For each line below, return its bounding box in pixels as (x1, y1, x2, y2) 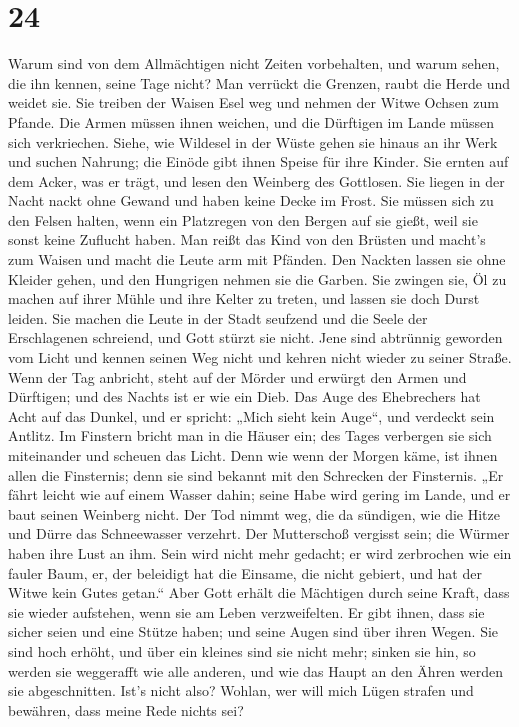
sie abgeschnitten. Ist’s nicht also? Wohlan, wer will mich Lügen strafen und (8, 680, 474, 701)
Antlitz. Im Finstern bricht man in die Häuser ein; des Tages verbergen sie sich (8, 425, 492, 446)
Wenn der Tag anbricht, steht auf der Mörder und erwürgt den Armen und (8, 366, 467, 387)
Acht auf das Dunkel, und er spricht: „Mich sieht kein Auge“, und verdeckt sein (8, 405, 495, 426)
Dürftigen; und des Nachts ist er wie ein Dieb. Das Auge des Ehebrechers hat (8, 386, 481, 407)
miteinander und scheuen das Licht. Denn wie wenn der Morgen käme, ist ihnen (8, 445, 498, 465)
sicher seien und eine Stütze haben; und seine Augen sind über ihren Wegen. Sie (8, 621, 499, 642)
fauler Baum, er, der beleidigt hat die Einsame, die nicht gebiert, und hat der (8, 562, 482, 583)
